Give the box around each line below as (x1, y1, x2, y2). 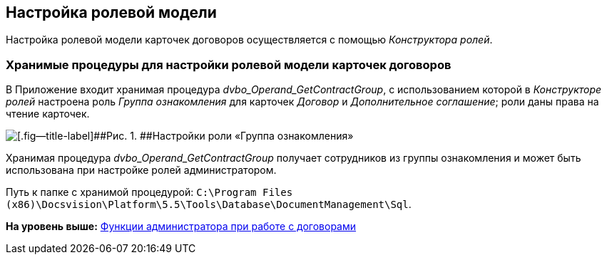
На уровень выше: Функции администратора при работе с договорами (6, 220, 357, 233)
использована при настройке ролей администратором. (6, 164, 277, 177)
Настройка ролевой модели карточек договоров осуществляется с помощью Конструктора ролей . (6, 33, 493, 46)
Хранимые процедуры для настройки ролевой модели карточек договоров (6, 57, 452, 72)
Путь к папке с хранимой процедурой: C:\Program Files (6, 186, 293, 199)
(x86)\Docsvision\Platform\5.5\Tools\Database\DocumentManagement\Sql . (6, 198, 412, 211)
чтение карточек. (6, 108, 90, 120)
